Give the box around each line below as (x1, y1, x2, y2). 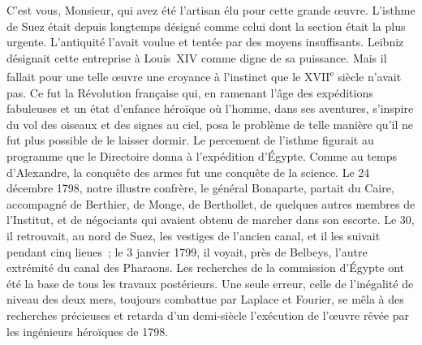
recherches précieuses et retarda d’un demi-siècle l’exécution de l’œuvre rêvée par (6, 306, 410, 323)
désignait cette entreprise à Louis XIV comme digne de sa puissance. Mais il (6, 49, 387, 66)
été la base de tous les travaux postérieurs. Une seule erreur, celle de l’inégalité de (6, 274, 414, 291)
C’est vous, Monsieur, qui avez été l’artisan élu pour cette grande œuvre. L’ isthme (6, 2, 416, 18)
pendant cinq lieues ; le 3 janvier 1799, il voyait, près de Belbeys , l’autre (6, 243, 368, 260)
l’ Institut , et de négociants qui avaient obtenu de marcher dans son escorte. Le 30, (6, 211, 415, 228)
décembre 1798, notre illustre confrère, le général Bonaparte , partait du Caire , (6, 179, 394, 196)
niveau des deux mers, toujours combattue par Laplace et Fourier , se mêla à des (6, 291, 404, 308)
